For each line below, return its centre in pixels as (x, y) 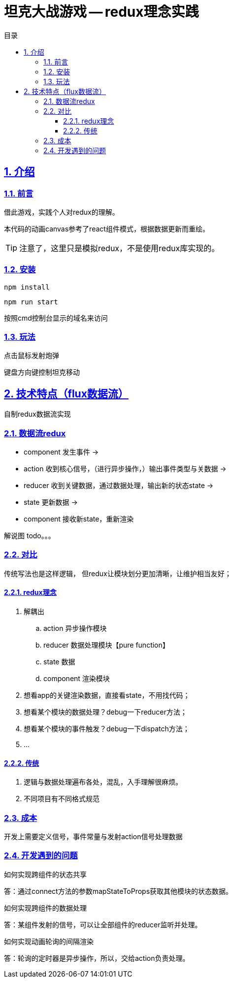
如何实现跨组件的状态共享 (45, 874)
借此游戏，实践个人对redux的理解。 (62, 212)
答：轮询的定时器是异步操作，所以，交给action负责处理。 (97, 958)
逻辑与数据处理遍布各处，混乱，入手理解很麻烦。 (103, 782)
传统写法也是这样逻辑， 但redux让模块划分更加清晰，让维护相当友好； (118, 573)
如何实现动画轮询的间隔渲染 (49, 941)
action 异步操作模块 (75, 628)
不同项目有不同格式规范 (62, 799)
